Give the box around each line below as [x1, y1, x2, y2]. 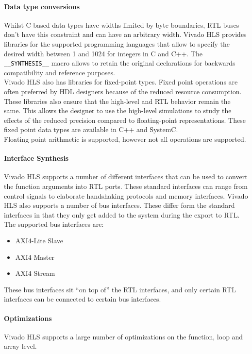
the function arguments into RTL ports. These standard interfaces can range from [4, 181, 248, 191]
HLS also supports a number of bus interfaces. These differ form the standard [4, 200, 235, 210]
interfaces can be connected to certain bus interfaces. [4, 294, 161, 304]
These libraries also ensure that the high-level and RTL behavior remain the [4, 96, 231, 106]
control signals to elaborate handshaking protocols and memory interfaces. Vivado [4, 190, 248, 201]
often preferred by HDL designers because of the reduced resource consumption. [4, 86, 242, 97]
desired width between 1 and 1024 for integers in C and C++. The [4, 48, 202, 58]
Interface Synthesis [4, 153, 69, 163]
